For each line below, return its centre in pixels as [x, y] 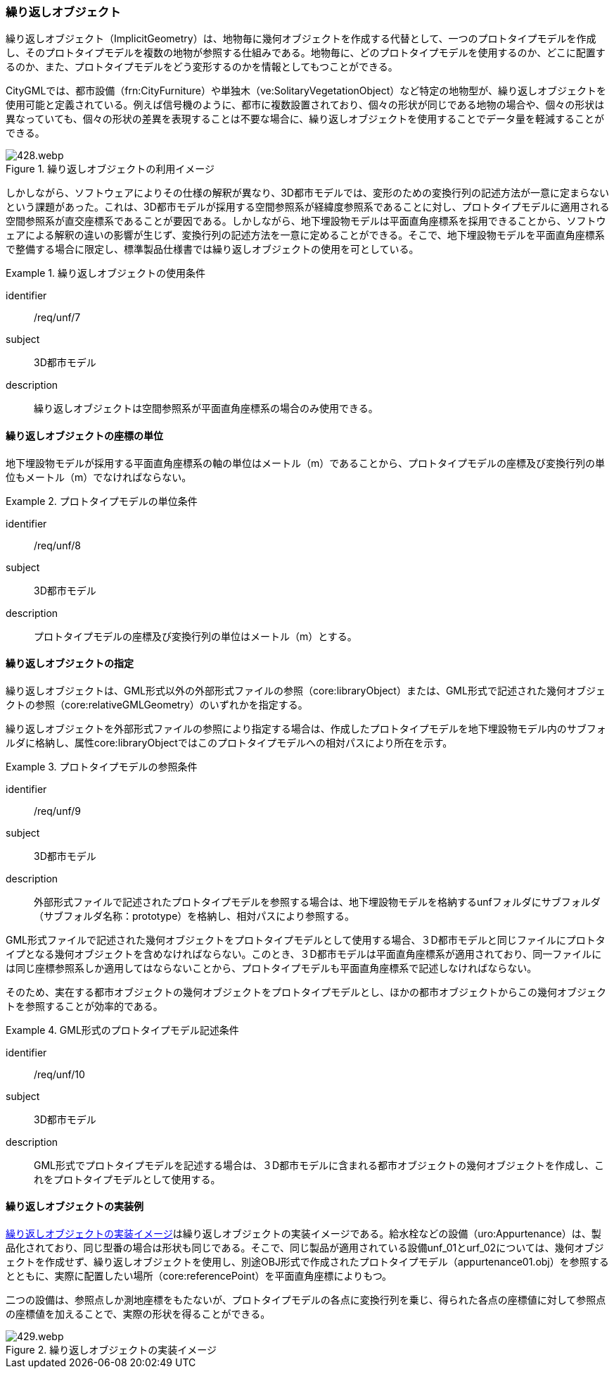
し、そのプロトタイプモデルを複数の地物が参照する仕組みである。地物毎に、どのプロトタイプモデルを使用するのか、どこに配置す [306, 53]
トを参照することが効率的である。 [84, 1006]
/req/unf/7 [57, 318]
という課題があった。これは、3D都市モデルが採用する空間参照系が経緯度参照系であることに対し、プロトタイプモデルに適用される [308, 207]
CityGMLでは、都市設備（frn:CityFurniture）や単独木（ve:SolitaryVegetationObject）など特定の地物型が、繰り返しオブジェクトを [306, 91]
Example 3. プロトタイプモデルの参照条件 [102, 766]
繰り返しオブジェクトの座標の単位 [84, 435]
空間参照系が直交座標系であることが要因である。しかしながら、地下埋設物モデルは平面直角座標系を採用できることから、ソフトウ [306, 221]
